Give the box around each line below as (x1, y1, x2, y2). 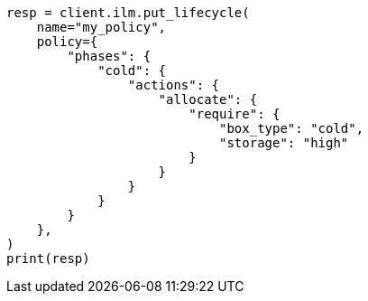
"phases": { (67, 49, 152, 63)
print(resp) (6, 251, 90, 266)
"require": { (189, 107, 281, 121)
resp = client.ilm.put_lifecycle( (6, 5, 250, 20)
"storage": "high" (219, 136, 349, 150)
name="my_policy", (36, 20, 167, 34)
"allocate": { (158, 92, 258, 107)
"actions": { (127, 78, 220, 92)
